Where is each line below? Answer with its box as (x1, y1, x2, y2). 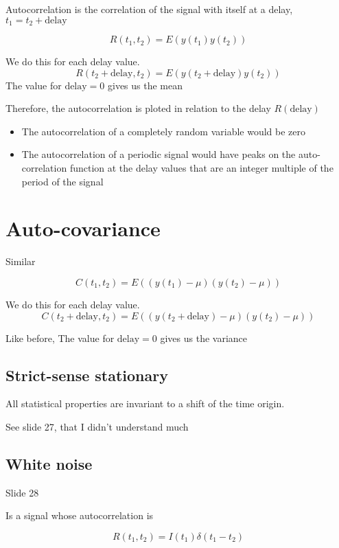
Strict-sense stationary (5, 364, 168, 385)
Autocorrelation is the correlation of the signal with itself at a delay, (5, 2, 293, 16)
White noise (5, 453, 93, 474)
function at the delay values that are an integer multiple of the (69, 161, 334, 175)
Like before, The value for (5, 330, 115, 345)
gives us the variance (160, 330, 248, 345)
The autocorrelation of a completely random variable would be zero (21, 124, 305, 138)
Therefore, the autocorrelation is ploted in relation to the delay (5, 101, 271, 115)
